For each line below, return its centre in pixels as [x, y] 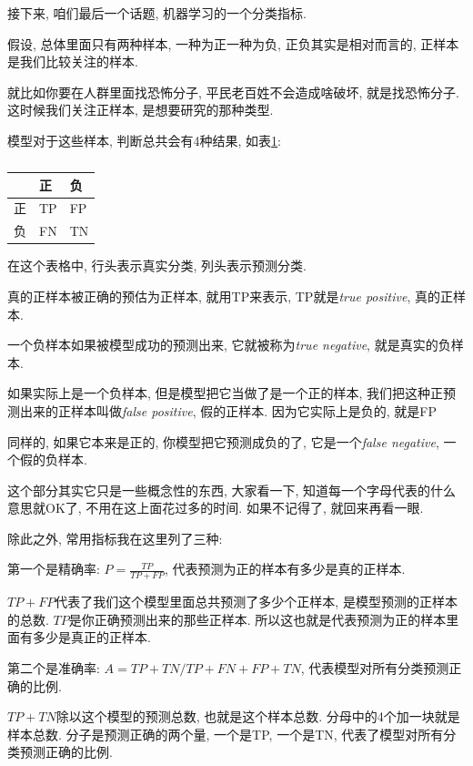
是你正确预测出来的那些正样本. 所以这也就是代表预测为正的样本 [257, 619]
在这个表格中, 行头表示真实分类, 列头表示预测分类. [157, 266]
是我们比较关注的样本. [73, 61]
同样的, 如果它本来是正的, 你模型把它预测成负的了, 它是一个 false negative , [223, 441]
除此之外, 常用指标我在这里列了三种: [115, 538]
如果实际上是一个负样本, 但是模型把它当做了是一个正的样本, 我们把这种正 [226, 393]
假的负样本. [53, 460]
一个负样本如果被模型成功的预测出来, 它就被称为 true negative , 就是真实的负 [229, 345]
